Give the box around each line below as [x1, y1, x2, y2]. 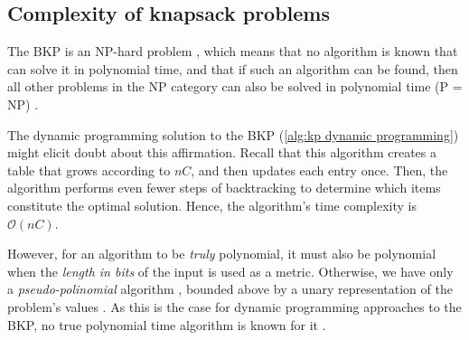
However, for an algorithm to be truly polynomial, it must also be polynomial [7, 244, 436, 263]
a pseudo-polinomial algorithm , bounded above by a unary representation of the [7, 279, 453, 298]
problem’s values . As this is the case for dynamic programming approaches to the [7, 297, 462, 316]
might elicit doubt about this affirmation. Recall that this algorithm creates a [7, 143, 436, 162]
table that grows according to [7, 160, 171, 179]
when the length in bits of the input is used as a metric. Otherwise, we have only [7, 261, 454, 280]
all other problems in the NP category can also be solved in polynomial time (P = [7, 77, 463, 96]
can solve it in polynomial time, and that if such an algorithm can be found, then [7, 59, 458, 78]
